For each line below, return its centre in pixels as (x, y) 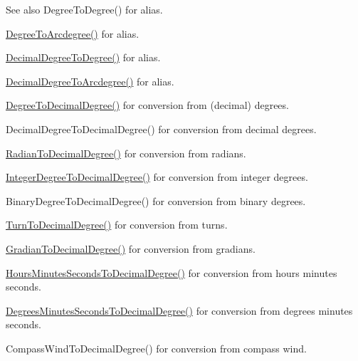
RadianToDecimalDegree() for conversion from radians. (126, 153)
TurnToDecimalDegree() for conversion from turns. (117, 225)
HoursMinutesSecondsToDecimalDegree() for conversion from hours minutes (172, 272)
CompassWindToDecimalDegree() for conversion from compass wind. (156, 348)
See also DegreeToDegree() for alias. (84, 9)
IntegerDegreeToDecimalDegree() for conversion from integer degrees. (157, 177)
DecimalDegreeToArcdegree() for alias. (90, 81)
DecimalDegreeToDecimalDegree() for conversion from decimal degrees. (161, 129)
